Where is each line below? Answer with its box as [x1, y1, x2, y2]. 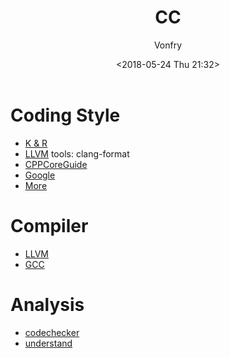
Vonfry [153, 39, 183, 51]
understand [24, 337, 73, 349]
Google [24, 169, 56, 181]
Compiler [10, 214, 89, 237]
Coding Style [10, 104, 121, 126]
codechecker [24, 326, 80, 338]
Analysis [10, 293, 85, 316]
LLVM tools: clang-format [24, 147, 130, 160]
